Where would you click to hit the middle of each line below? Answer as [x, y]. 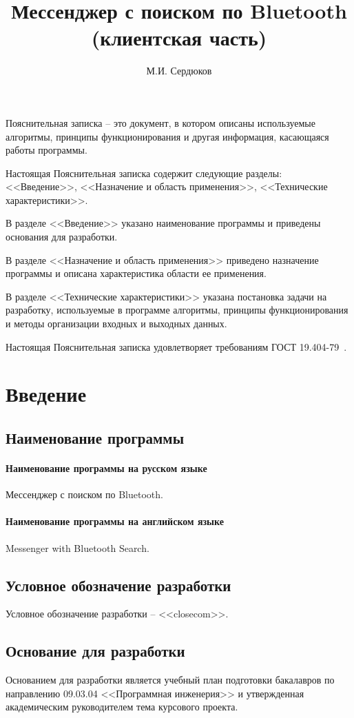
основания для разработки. [62, 237]
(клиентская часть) [179, 38]
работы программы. [46, 150]
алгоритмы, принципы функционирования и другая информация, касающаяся [167, 136]
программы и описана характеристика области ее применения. [136, 273]
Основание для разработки [95, 651]
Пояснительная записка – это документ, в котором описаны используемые [160, 122]
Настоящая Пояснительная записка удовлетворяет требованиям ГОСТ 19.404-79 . [176, 346]
